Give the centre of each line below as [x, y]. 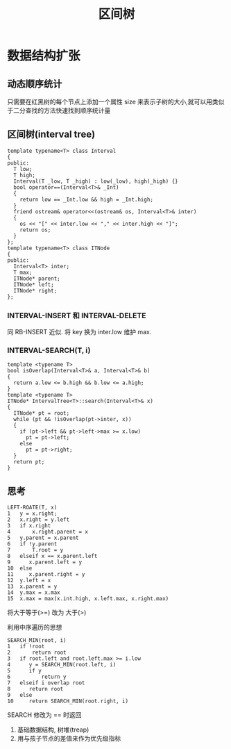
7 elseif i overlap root [46, 683]
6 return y [37, 677]
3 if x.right [29, 526]
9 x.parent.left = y [44, 562]
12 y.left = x [29, 581]
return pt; [29, 462]
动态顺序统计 [35, 84]
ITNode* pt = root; [42, 413]
